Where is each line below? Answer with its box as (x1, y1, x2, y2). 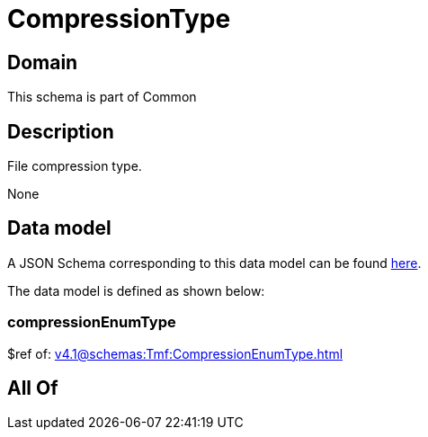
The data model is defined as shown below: (7, 282, 265, 299)
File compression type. (7, 158, 142, 174)
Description (7, 120, 114, 143)
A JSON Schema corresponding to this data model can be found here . (7, 254, 422, 271)
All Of (7, 377, 58, 400)
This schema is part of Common (7, 89, 197, 105)
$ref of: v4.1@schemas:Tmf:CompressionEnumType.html (7, 345, 343, 361)
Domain (7, 50, 78, 74)
